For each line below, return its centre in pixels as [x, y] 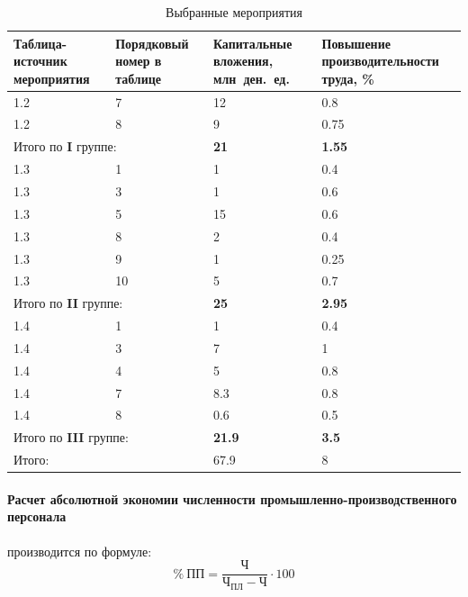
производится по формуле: [80, 551]
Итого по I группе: [65, 146]
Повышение [356, 43]
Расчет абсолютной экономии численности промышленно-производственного [232, 498]
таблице [139, 78]
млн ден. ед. [251, 78]
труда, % [348, 78]
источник [40, 61]
